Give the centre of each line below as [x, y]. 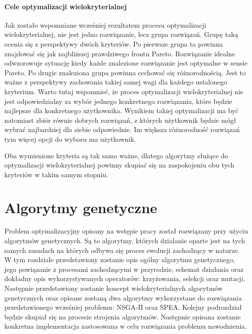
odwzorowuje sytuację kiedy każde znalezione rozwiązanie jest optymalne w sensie [126, 63]
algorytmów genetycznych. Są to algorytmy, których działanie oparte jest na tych [125, 241]
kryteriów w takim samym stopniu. [56, 174]
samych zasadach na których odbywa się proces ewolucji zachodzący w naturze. [122, 250]
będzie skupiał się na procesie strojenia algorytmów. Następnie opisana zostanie [123, 316]
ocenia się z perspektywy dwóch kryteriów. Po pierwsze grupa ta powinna [114, 43]
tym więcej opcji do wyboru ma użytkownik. [70, 139]
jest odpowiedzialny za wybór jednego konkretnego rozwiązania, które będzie [118, 101]
